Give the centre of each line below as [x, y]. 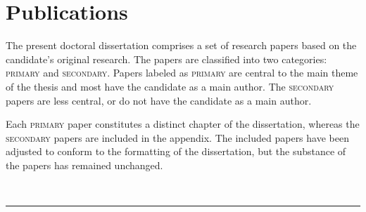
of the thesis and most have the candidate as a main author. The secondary [170, 86]
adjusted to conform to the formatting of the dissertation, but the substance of [176, 151]
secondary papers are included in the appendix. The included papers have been [177, 137]
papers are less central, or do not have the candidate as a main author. [159, 100]
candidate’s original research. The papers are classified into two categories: [166, 59]
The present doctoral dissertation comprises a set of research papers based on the [181, 45]
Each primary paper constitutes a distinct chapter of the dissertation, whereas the [183, 124]
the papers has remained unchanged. [84, 165]
